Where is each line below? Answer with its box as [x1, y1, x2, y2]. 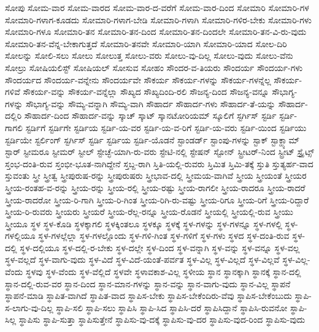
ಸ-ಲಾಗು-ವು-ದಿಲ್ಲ [5, 301, 53, 314]
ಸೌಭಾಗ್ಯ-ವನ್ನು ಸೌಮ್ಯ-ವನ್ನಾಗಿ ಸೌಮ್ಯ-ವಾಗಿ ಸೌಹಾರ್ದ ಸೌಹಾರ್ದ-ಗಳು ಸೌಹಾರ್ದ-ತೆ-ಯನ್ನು [25, 97, 276, 110]
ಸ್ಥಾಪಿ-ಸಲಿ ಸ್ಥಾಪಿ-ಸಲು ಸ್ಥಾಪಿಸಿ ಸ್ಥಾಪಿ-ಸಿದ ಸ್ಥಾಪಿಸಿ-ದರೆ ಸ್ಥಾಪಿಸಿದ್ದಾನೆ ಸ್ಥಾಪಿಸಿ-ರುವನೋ [56, 301, 288, 314]
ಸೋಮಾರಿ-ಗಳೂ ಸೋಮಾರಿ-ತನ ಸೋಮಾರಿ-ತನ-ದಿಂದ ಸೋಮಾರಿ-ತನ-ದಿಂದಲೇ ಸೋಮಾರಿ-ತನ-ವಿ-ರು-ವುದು [5, 25, 307, 38]
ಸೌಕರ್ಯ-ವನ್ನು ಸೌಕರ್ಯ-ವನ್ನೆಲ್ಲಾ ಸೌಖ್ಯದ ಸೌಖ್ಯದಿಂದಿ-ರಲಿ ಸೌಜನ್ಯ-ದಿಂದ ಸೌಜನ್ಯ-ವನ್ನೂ [23, 85, 269, 98]
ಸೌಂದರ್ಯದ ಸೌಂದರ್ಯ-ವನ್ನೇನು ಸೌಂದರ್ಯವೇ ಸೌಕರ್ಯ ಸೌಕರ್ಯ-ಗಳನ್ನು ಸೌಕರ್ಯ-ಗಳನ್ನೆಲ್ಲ [5, 73, 271, 86]
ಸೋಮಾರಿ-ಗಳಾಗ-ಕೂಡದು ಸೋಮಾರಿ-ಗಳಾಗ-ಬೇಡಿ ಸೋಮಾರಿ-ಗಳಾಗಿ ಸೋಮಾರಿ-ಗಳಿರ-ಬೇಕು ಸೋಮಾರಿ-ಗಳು [5, 13, 312, 26]
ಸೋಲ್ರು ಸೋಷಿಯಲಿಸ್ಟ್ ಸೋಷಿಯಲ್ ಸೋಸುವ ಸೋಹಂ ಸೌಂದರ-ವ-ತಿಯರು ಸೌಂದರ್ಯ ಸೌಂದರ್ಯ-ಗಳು [5, 61, 303, 74]
